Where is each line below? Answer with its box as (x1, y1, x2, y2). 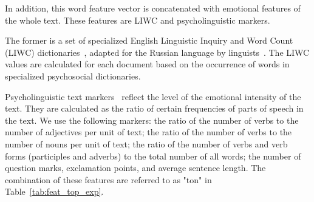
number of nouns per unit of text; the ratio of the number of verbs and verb (5, 137, 288, 150)
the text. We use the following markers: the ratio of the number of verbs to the (5, 113, 299, 126)
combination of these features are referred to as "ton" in (5, 173, 212, 186)
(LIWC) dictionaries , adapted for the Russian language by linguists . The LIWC (5, 45, 310, 58)
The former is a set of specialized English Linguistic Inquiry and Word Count (5, 34, 293, 47)
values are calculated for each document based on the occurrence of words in (5, 58, 290, 70)
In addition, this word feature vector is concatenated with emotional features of (5, 2, 301, 14)
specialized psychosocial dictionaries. (5, 69, 141, 82)
